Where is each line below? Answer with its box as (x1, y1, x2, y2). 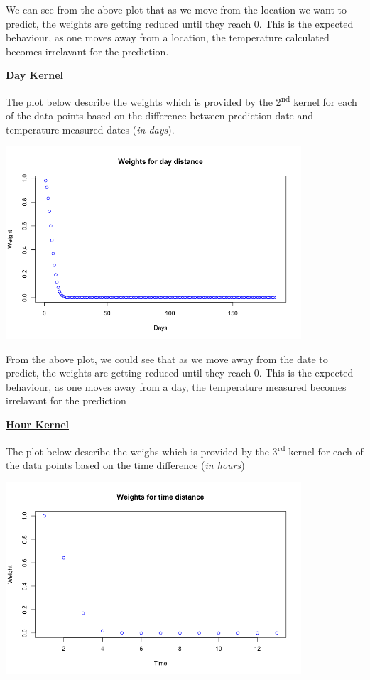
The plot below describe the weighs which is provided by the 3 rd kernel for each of (6, 441, 364, 458)
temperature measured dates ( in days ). (6, 122, 175, 136)
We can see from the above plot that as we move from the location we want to (6, 2, 347, 16)
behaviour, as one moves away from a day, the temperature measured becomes (6, 379, 347, 394)
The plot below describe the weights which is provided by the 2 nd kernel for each (6, 92, 357, 109)
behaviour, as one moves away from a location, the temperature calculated (6, 30, 330, 45)
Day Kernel (6, 68, 64, 82)
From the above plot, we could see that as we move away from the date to (6, 351, 328, 366)
